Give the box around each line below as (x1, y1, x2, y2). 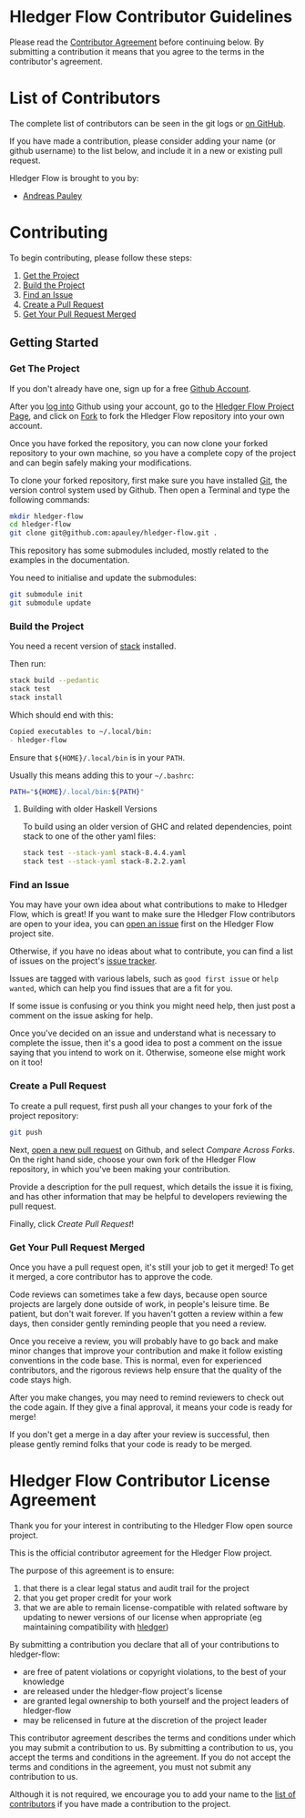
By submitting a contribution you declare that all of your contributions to (9, 1639, 280, 1649)
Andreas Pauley (22, 189, 83, 201)
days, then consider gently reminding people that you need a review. (9, 1318, 267, 1329)
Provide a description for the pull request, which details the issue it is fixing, (9, 1181, 294, 1192)
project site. (9, 928, 55, 939)
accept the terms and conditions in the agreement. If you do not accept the (9, 1752, 291, 1762)
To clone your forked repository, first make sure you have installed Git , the (9, 475, 288, 485)
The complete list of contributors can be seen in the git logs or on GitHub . (9, 117, 286, 128)
